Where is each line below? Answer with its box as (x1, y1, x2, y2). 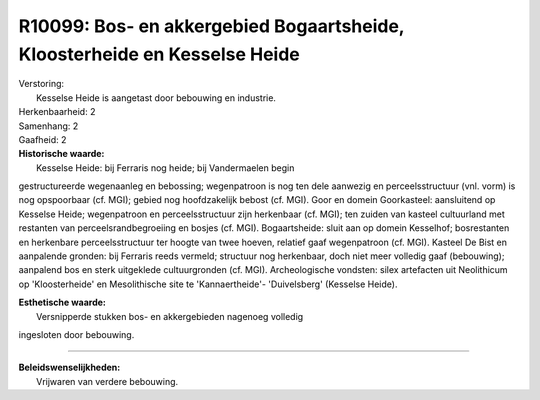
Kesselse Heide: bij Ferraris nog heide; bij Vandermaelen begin (36, 161, 295, 174)
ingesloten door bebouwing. (18, 328, 135, 340)
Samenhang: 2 (18, 120, 79, 132)
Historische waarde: (18, 148, 105, 160)
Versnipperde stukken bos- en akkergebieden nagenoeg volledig (36, 310, 304, 322)
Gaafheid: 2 (18, 133, 67, 145)
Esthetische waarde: (18, 296, 107, 309)
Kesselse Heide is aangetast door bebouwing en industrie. (36, 91, 277, 104)
